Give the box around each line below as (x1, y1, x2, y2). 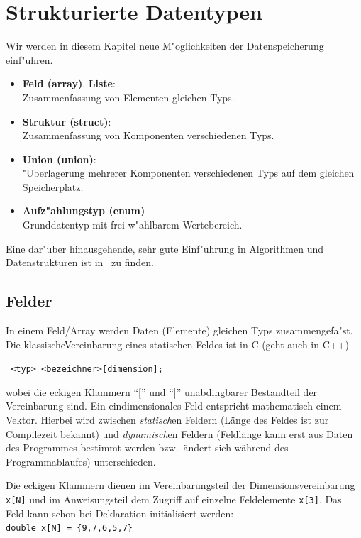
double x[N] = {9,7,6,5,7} (6, 523, 133, 534)
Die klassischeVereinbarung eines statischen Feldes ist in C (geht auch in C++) (6, 336, 350, 351)
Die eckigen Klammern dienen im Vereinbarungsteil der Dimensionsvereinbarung (6, 478, 355, 493)
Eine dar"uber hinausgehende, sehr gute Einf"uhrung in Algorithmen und (6, 241, 324, 256)
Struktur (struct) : (22, 114, 111, 128)
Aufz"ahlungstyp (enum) (22, 203, 145, 218)
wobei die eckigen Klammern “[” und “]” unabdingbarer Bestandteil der (6, 384, 318, 399)
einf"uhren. (6, 52, 53, 67)
